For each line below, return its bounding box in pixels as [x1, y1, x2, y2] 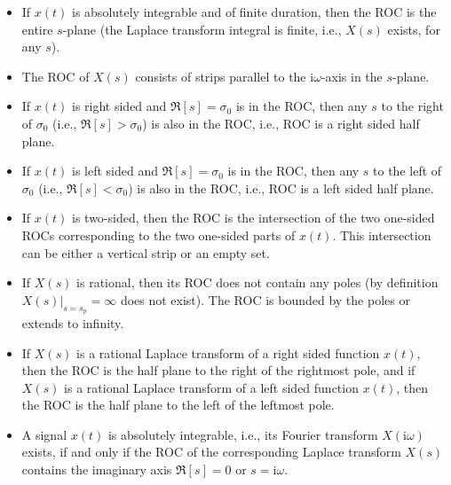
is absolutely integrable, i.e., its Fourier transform [107, 425, 378, 443]
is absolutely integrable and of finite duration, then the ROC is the [72, 3, 437, 20]
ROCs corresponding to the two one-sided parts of [21, 225, 296, 244]
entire [21, 20, 53, 38]
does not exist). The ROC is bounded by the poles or [120, 290, 410, 309]
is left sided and [72, 161, 158, 180]
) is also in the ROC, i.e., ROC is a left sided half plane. [128, 178, 434, 197]
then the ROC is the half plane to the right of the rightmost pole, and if [21, 361, 415, 379]
